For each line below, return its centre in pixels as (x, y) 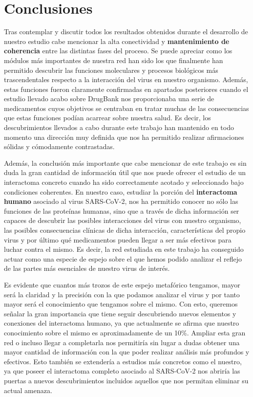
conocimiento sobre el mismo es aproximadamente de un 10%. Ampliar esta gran (125, 332)
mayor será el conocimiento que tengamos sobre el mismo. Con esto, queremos (121, 304)
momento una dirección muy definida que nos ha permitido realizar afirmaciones (124, 137)
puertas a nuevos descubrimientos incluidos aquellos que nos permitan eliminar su (126, 380)
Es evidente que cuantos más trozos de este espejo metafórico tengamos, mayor (122, 284)
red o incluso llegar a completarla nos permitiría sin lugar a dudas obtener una (122, 342)
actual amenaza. (28, 390)
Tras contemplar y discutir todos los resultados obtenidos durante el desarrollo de (126, 32)
